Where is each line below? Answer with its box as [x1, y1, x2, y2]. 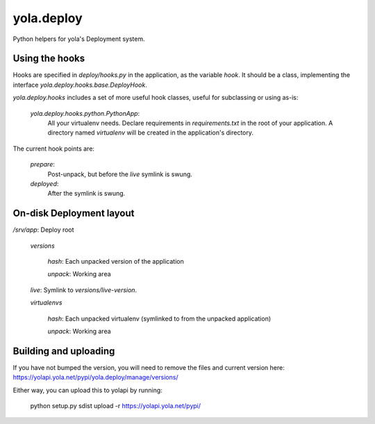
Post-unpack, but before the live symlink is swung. [47, 170, 192, 178]
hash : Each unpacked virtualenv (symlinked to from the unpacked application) [47, 314, 272, 323]
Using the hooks [12, 53, 85, 65]
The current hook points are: [12, 144, 95, 153]
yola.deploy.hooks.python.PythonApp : [30, 109, 140, 117]
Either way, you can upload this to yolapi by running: [12, 386, 162, 394]
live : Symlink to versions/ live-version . [30, 285, 137, 294]
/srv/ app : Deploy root [12, 226, 74, 234]
